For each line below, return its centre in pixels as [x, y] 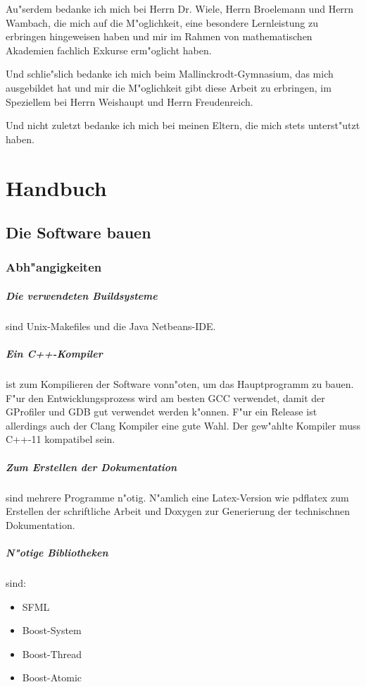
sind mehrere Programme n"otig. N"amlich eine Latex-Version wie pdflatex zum [177, 497]
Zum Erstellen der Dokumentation [91, 467]
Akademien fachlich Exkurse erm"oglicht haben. [109, 50]
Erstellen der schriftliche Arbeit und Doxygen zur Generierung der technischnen [178, 511]
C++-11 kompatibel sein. [61, 439]
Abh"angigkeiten [54, 267]
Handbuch [56, 187]
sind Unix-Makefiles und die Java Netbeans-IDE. [111, 326]
